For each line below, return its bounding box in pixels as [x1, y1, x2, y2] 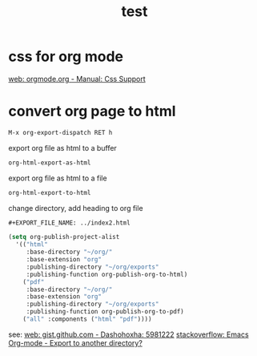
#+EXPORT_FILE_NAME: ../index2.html [8, 219, 131, 227]
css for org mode [8, 47, 124, 66]
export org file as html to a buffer [8, 143, 118, 152]
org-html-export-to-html [8, 188, 91, 196]
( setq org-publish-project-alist [8, 233, 120, 241]
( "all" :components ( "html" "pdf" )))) [22, 315, 152, 323]
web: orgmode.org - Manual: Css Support [8, 74, 146, 83]
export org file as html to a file [8, 173, 107, 183]
